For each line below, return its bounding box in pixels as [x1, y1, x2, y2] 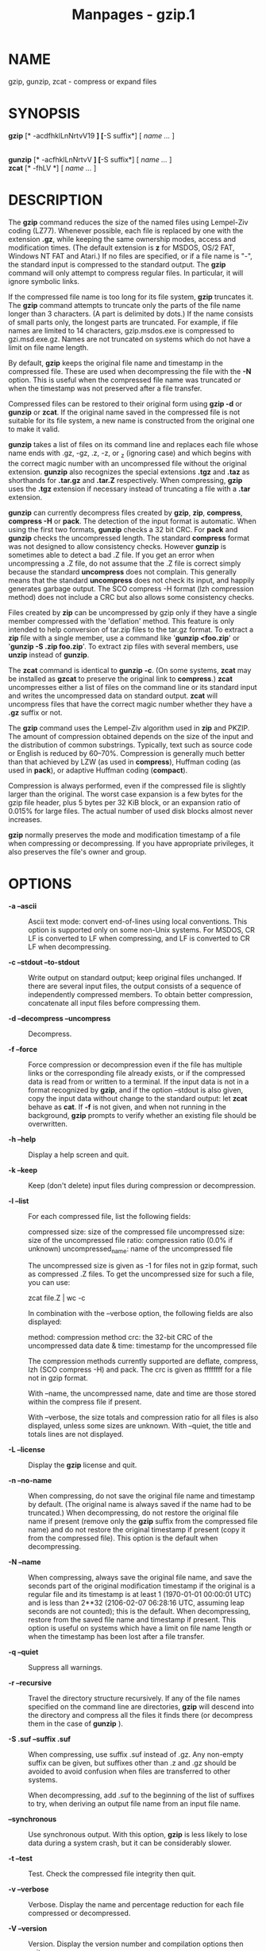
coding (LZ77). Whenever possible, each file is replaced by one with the [8, 225, 244, 236]
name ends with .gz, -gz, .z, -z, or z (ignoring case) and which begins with [8, 448, 252, 459]
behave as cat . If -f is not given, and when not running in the [28, 1102, 226, 1112]
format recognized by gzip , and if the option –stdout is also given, [28, 1085, 244, 1095]
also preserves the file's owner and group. [8, 847, 147, 856]
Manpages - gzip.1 [71, 6, 196, 24]
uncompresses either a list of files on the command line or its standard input [8, 682, 257, 691]
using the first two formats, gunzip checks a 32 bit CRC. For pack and [8, 524, 238, 534]
